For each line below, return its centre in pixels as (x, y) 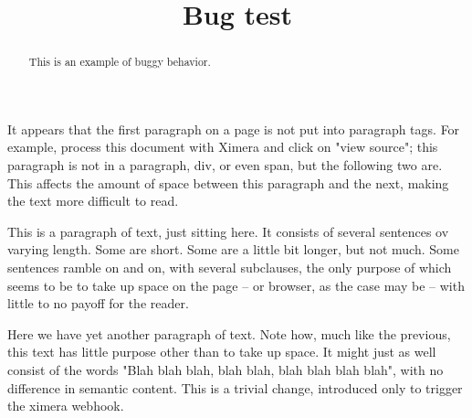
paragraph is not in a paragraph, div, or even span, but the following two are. (225, 165)
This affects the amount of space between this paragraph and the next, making (228, 182)
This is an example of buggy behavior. (120, 62)
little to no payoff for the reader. (98, 303)
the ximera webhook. (66, 406)
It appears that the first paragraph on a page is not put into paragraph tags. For (234, 129)
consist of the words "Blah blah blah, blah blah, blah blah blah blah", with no (226, 369)
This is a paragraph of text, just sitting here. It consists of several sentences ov (228, 231)
